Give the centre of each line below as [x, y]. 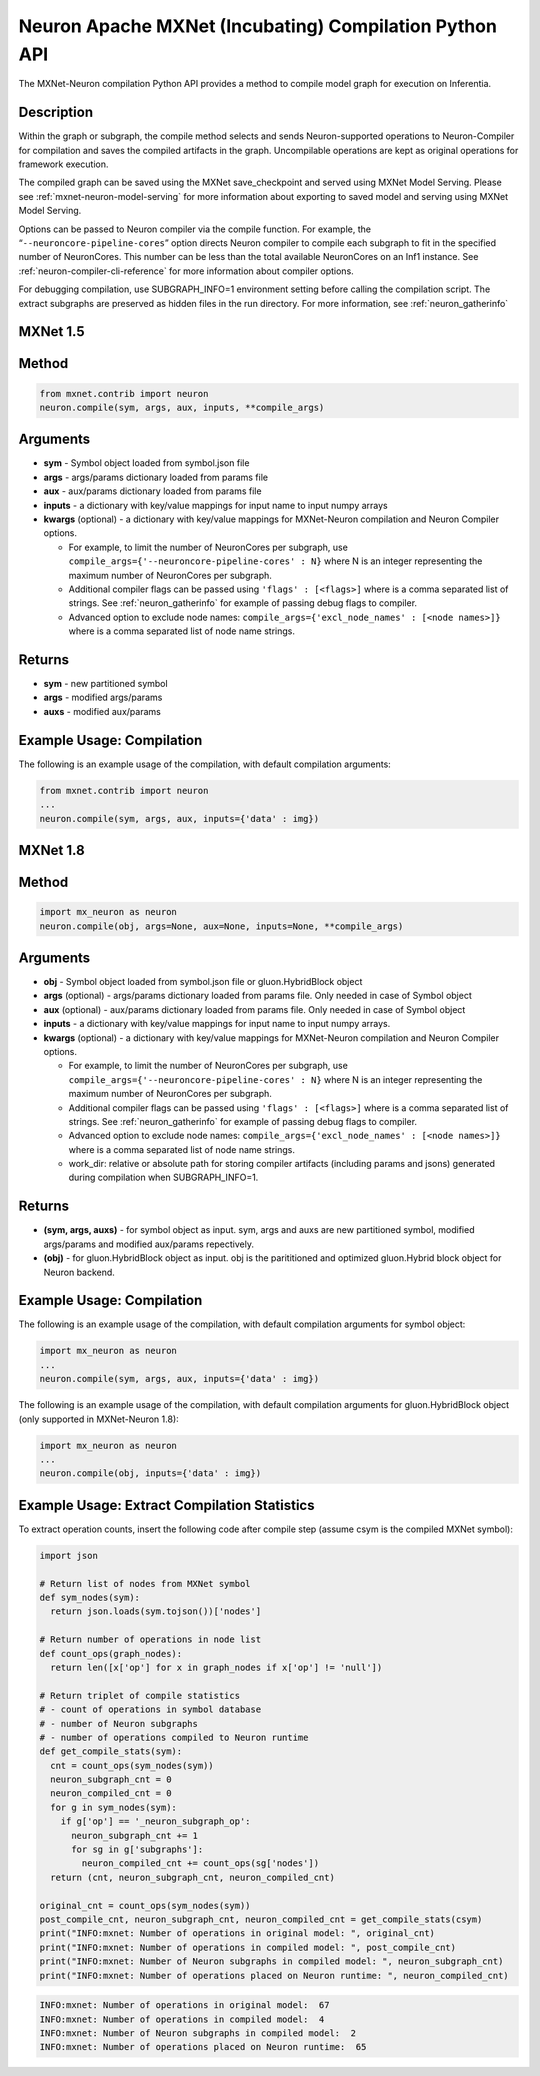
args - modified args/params [103, 697]
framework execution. [63, 164]
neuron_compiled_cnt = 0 [111, 1793]
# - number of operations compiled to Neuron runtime [174, 1737]
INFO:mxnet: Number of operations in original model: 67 [184, 2005]
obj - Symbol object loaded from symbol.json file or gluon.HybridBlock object [203, 981]
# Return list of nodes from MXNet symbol [145, 1583]
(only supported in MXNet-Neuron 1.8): [98, 1419]
